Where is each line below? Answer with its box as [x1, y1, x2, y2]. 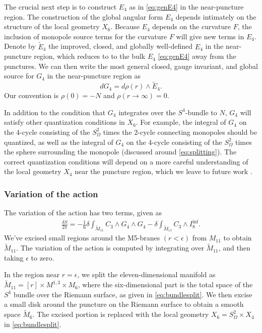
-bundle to [185, 107, 217, 117]
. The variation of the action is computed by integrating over [16, 242, 204, 253]
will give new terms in [176, 31, 244, 41]
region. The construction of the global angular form [4, 11, 163, 22]
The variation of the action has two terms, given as [4, 207, 162, 218]
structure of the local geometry [4, 21, 100, 32]
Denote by [4, 41, 36, 51]
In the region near [4, 269, 60, 280]
